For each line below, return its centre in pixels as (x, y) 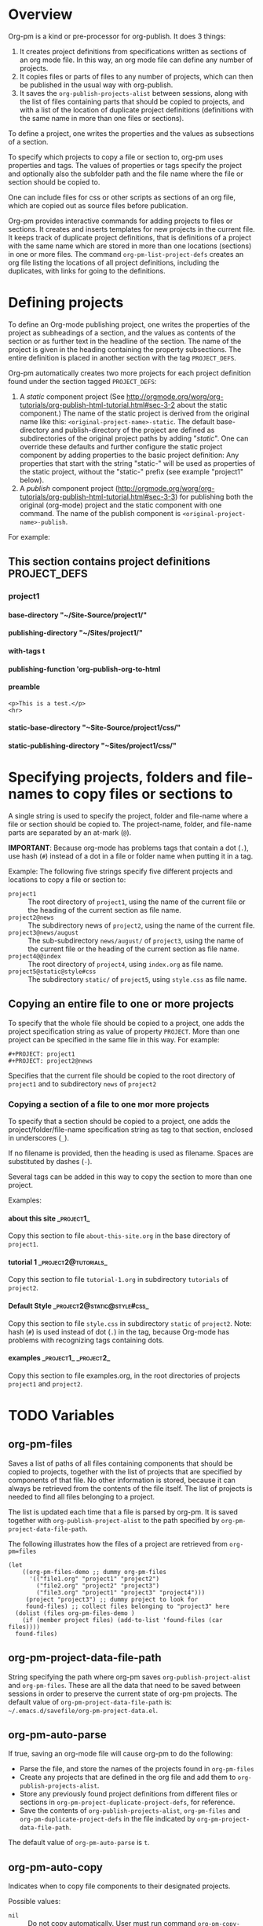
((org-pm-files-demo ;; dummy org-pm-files (95, 1572)
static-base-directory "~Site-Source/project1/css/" (95, 727)
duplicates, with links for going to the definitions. (87, 271)
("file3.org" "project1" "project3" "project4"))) (121, 1592)
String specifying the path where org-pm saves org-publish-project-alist (130, 1677)
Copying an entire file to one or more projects (121, 1004)
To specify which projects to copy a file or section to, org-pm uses (116, 157)
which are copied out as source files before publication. (98, 205)
